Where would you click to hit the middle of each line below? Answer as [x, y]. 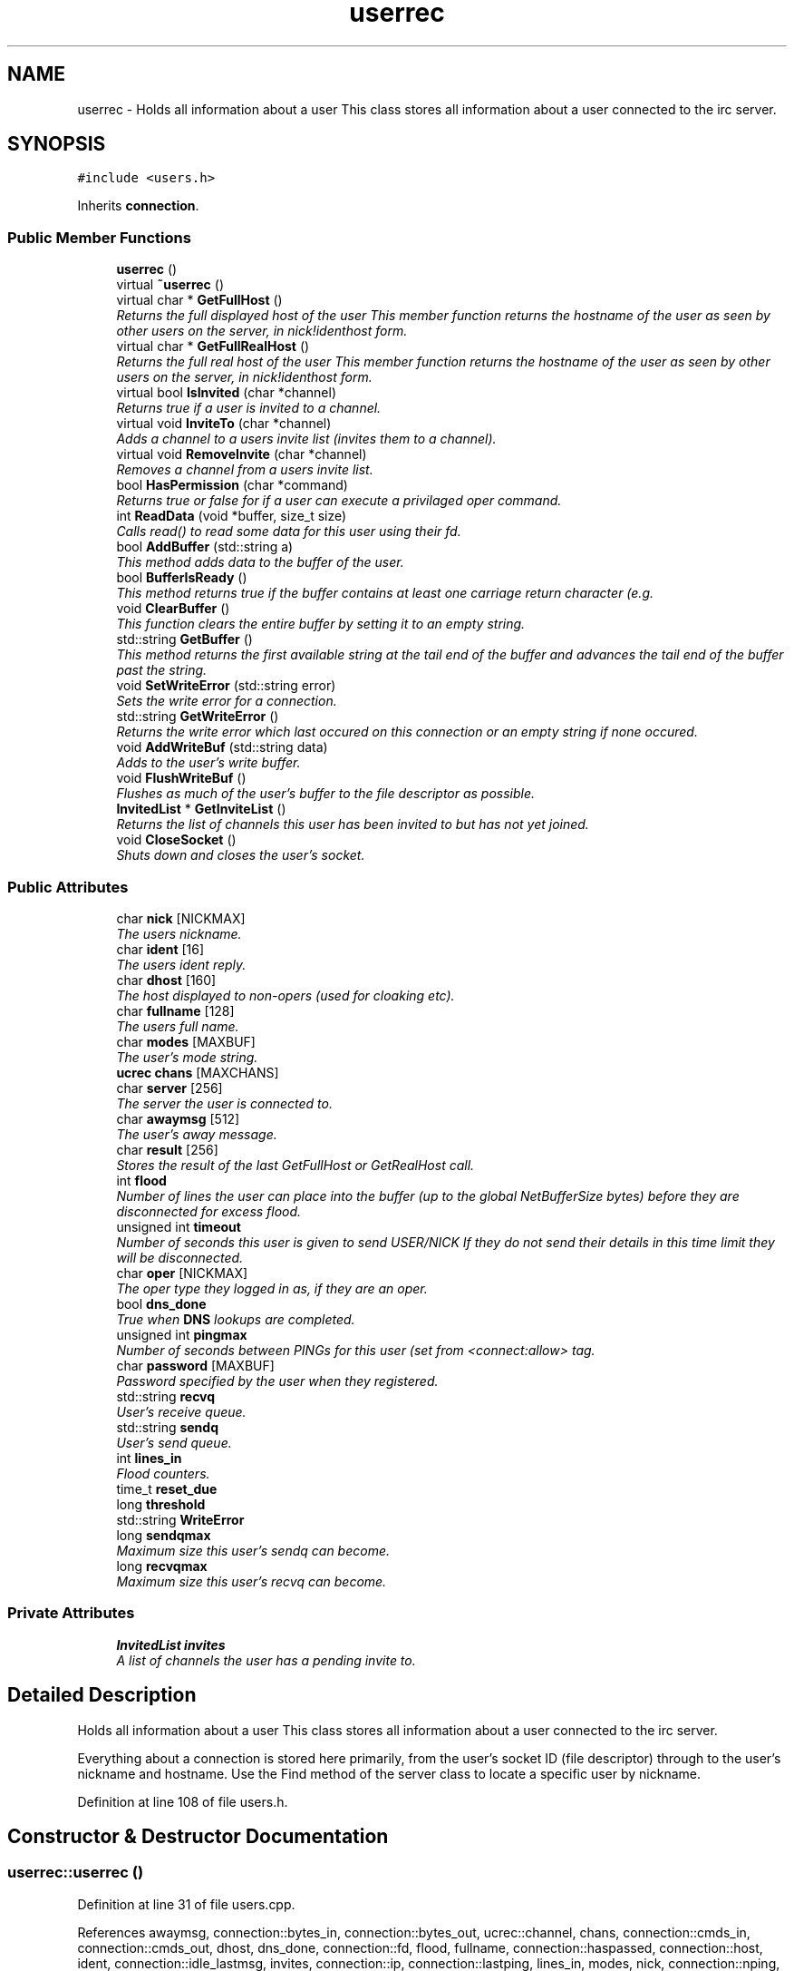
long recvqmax [162, 1566]
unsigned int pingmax [182, 1334]
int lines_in [149, 1458]
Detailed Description [102, 1695]
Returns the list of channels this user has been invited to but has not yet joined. [353, 825]
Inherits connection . [138, 206]
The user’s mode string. [187, 1057]
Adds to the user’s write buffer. [208, 763]
